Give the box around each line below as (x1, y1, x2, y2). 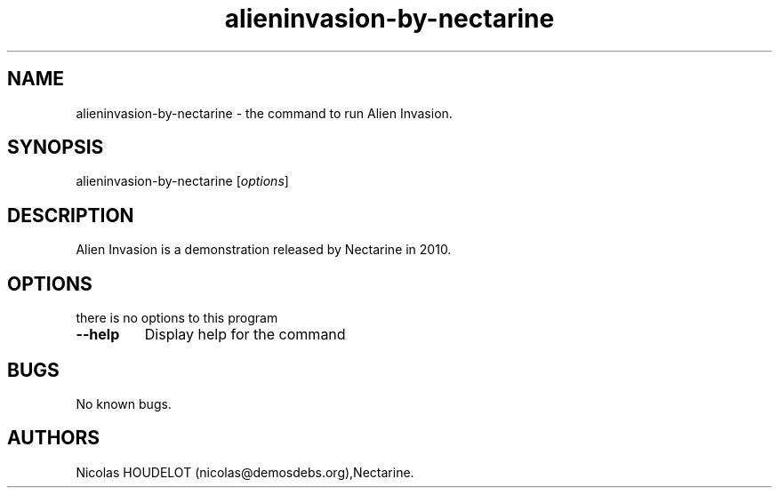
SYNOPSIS (7, 136, 104, 159)
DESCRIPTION (7, 204, 134, 227)
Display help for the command (144, 325, 346, 344)
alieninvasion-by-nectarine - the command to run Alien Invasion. (76, 105, 453, 121)
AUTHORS (7, 427, 100, 450)
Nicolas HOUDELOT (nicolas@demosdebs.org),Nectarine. (76, 464, 414, 480)
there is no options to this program (76, 310, 278, 326)
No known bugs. (76, 395, 172, 411)
